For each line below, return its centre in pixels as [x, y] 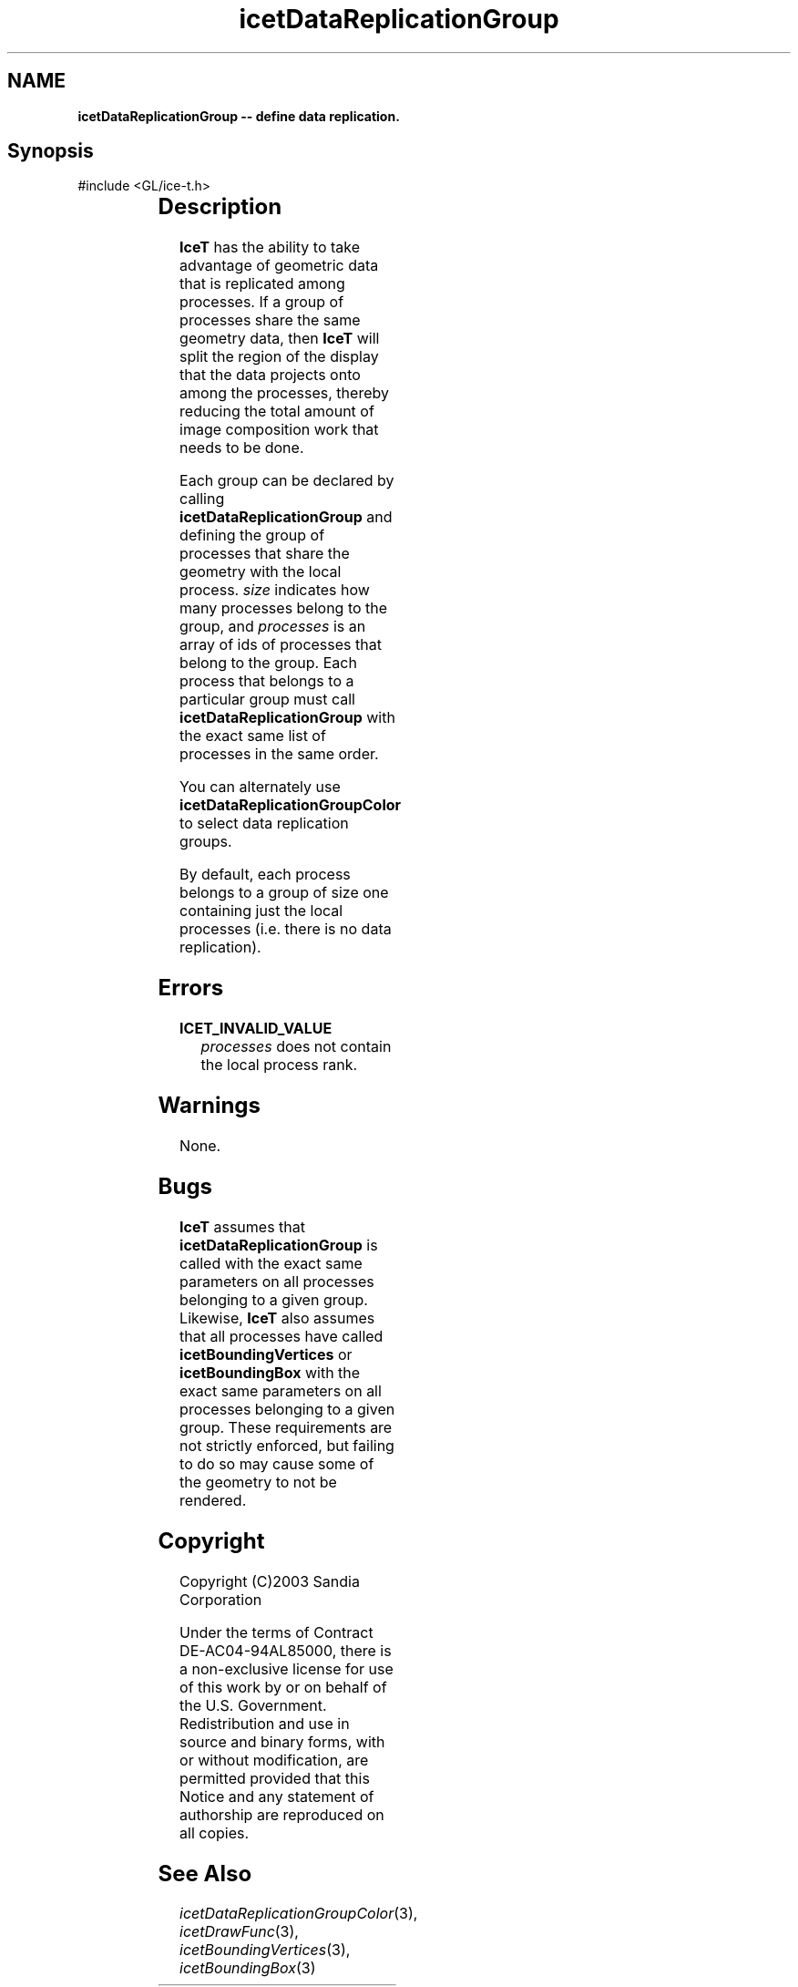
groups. [206, 842]
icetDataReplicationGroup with [287, 718]
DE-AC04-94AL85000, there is [286, 1650]
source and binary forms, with [282, 1741]
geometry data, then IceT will [280, 339]
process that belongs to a [267, 681]
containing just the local [261, 911]
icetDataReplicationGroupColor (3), [299, 1914]
